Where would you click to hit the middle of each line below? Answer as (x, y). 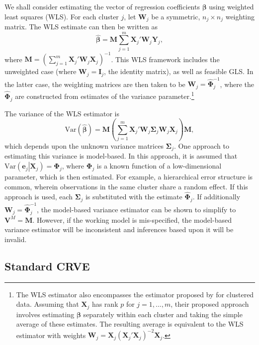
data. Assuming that (47, 304)
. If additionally (216, 197)
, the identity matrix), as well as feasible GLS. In (179, 71)
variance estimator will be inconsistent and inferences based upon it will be (119, 229)
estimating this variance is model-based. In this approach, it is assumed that (121, 156)
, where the (237, 84)
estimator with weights (51, 335)
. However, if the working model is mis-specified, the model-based (132, 219)
